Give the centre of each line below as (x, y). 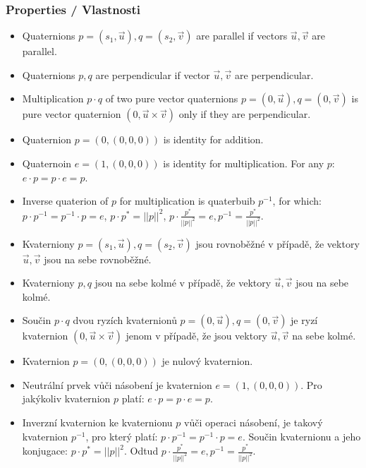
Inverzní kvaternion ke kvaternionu (97, 422)
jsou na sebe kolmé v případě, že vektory (183, 283)
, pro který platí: (122, 436)
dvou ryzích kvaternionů (125, 320)
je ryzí (304, 320)
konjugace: (45, 451)
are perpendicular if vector (153, 74)
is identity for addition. (213, 139)
